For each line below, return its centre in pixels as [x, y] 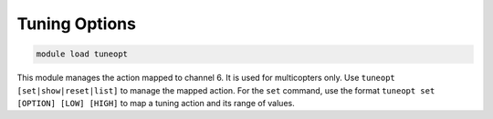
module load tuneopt [82, 54]
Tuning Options [77, 24]
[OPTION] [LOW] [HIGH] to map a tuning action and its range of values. [156, 103]
